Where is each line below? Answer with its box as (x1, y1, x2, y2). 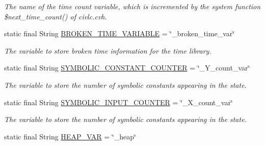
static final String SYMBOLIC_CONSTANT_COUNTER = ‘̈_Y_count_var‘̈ (4, 62, 250, 73)
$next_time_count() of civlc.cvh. (4, 11, 107, 21)
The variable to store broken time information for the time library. (4, 45, 211, 56)
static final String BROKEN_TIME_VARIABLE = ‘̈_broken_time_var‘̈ (4, 28, 235, 39)
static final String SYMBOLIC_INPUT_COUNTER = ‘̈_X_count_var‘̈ (4, 96, 233, 107)
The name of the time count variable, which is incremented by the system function (4, 1, 261, 11)
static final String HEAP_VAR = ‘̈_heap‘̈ (4, 131, 136, 141)
